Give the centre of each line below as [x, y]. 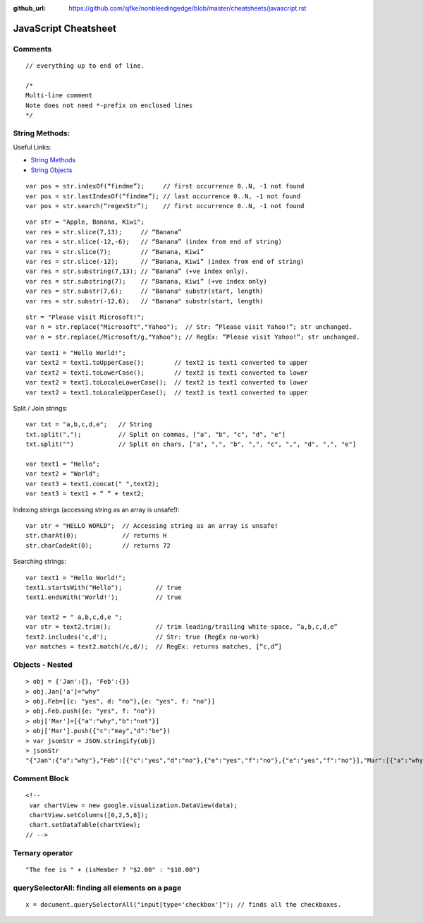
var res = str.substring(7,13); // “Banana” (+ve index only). [137, 271]
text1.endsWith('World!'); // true [104, 597]
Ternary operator [43, 852]
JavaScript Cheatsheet [65, 28]
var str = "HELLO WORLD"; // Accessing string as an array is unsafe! [152, 525]
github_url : [29, 8]
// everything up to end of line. [85, 66]
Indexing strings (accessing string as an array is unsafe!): [96, 509]
